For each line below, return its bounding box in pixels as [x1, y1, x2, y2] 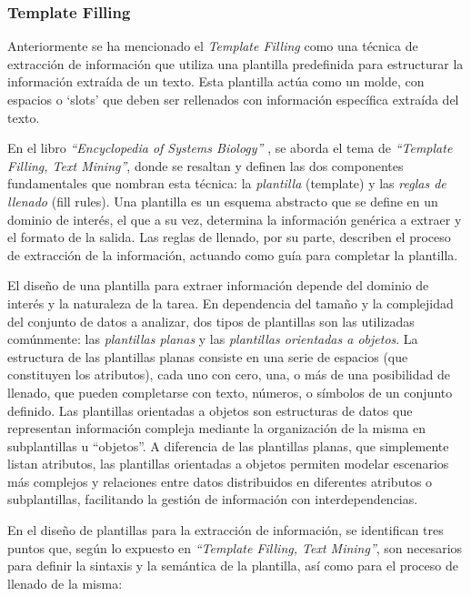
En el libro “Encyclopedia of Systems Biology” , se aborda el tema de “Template [7, 138, 453, 157]
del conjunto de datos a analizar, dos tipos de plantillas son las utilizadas [7, 311, 415, 330]
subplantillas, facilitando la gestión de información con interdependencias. [7, 490, 418, 509]
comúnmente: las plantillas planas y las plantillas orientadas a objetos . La [7, 329, 418, 349]
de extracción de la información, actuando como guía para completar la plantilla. [7, 245, 458, 264]
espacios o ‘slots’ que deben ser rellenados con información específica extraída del [7, 90, 459, 108]
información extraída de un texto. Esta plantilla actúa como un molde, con [7, 72, 425, 91]
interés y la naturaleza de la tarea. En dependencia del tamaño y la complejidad [7, 293, 454, 312]
